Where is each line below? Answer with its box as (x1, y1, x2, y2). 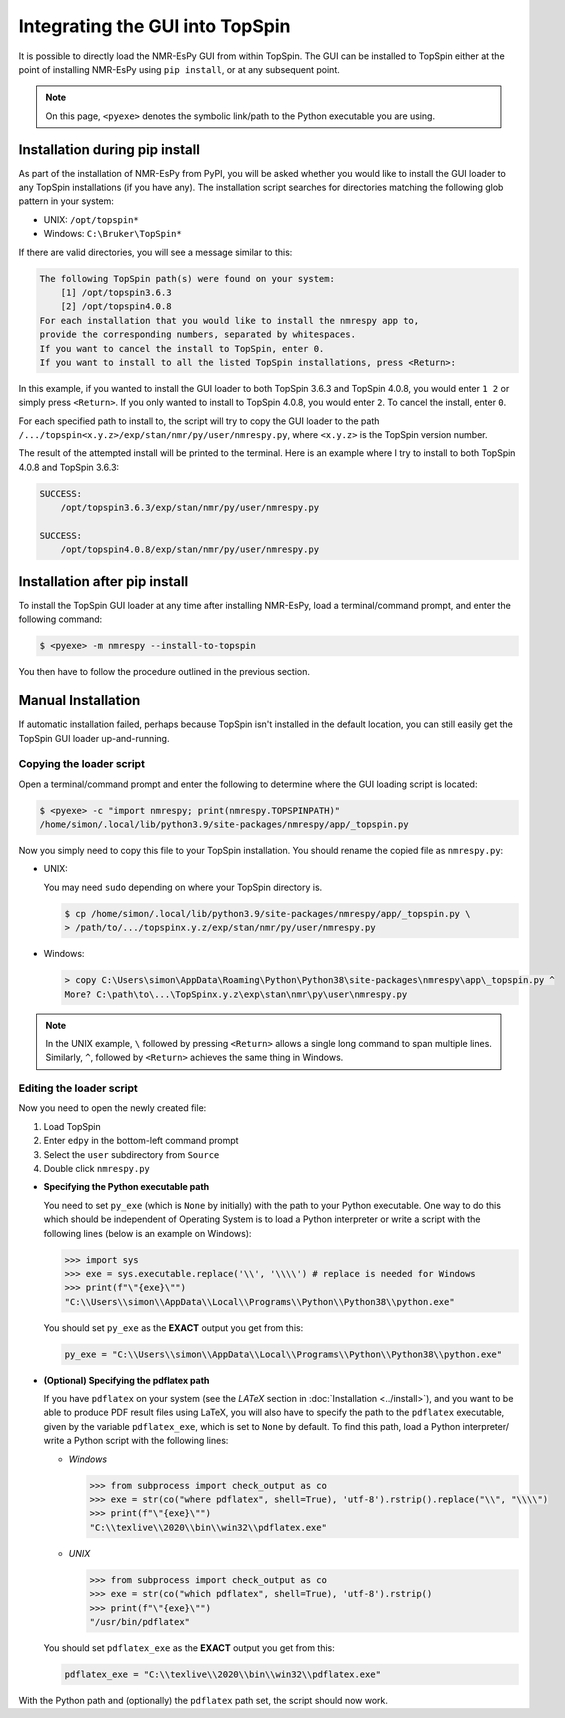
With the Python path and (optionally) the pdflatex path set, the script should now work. (18, 1694, 389, 1706)
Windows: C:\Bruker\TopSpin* (43, 228, 182, 240)
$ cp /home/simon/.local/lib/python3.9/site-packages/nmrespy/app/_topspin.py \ (64, 908, 471, 919)
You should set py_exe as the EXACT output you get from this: (43, 1321, 304, 1334)
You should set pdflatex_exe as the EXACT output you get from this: (43, 1641, 335, 1654)
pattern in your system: (18, 195, 115, 207)
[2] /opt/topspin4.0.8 (60, 301, 172, 312)
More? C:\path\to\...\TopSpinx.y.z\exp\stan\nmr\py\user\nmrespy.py (64, 988, 408, 1000)
